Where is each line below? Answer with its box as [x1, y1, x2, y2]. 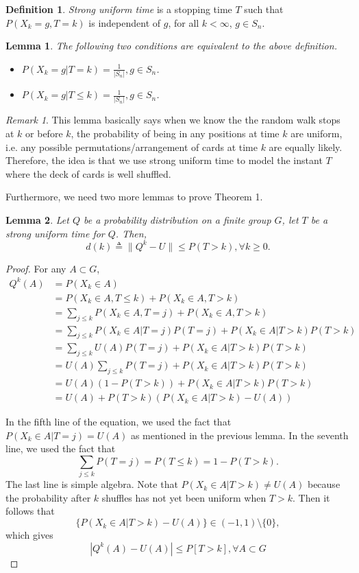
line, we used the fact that [5, 441, 116, 456]
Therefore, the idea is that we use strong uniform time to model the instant [5, 153, 323, 167]
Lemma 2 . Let [5, 212, 69, 226]
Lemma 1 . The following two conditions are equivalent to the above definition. [5, 38, 337, 53]
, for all [168, 15, 199, 30]
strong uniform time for [5, 226, 105, 240]
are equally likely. [269, 139, 343, 154]
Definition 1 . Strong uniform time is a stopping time [5, 2, 232, 16]
